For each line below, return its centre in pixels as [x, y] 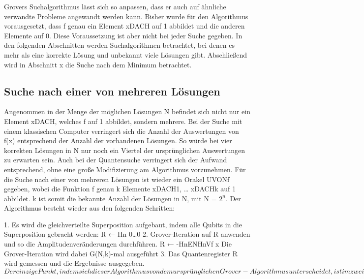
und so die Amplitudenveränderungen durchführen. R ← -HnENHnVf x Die [118, 244]
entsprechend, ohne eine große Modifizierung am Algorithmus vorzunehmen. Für [125, 169]
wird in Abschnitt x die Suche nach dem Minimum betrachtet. [98, 64]
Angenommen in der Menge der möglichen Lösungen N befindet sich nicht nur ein [127, 111]
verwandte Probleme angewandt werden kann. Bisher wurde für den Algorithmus [126, 16]
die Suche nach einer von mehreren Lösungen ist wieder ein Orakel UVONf [117, 179]
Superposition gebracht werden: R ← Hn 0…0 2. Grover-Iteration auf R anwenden [127, 234]
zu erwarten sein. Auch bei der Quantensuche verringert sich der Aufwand [116, 160]
